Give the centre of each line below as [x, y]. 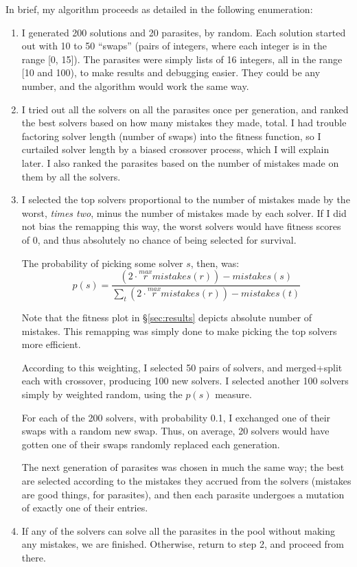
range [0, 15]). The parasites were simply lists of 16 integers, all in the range [182, 59]
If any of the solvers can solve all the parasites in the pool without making [178, 530]
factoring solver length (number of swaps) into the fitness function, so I [171, 136]
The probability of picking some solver [102, 263]
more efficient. [51, 344]
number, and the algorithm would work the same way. [135, 85]
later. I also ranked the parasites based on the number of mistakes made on [180, 162]
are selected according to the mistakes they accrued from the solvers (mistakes [186, 480]
